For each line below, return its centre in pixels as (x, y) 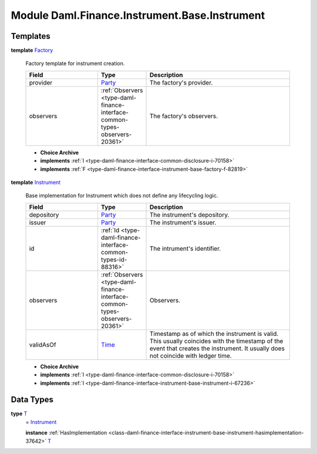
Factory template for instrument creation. (75, 63)
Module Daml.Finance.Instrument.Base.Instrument (138, 15)
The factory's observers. (184, 116)
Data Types (32, 400)
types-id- (114, 260)
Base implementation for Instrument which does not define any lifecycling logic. (122, 196)
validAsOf (43, 345)
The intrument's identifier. (186, 248)
